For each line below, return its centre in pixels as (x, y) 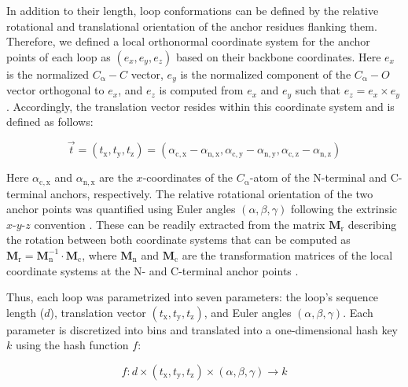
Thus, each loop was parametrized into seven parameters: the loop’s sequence (193, 297)
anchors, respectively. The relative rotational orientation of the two (212, 193)
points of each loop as (59, 56)
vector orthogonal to (55, 90)
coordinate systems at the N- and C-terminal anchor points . (153, 270)
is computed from (201, 90)
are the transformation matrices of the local (287, 254)
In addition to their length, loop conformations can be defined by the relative (193, 10)
